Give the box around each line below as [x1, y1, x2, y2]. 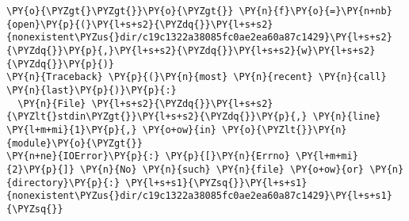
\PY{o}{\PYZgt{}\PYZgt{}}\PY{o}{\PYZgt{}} [6, 6, 234, 17]
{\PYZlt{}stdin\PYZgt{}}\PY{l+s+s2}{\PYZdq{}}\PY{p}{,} [6, 111, 308, 123]
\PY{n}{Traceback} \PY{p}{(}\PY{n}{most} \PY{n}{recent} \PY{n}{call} [6, 71, 387, 83]
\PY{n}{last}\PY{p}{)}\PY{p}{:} [6, 84, 177, 96]
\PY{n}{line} [312, 111, 381, 123]
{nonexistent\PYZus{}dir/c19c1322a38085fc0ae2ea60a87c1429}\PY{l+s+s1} [6, 190, 392, 202]
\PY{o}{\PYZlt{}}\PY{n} [222, 124, 347, 135]
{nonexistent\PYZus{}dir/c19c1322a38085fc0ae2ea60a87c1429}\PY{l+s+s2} [6, 32, 392, 44]
